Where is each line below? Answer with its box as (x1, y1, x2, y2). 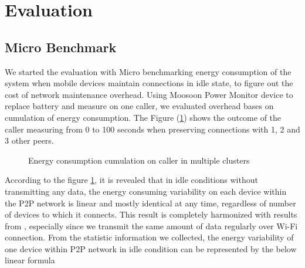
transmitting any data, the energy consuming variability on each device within (5, 185, 287, 197)
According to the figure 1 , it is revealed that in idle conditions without (5, 174, 258, 186)
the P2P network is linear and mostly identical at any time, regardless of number (5, 196, 296, 209)
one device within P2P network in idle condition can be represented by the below (5, 242, 297, 255)
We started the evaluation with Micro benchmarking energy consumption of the (5, 65, 292, 77)
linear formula (5, 254, 55, 266)
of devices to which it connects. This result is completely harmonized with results (5, 208, 297, 220)
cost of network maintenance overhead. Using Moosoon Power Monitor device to (5, 88, 293, 100)
